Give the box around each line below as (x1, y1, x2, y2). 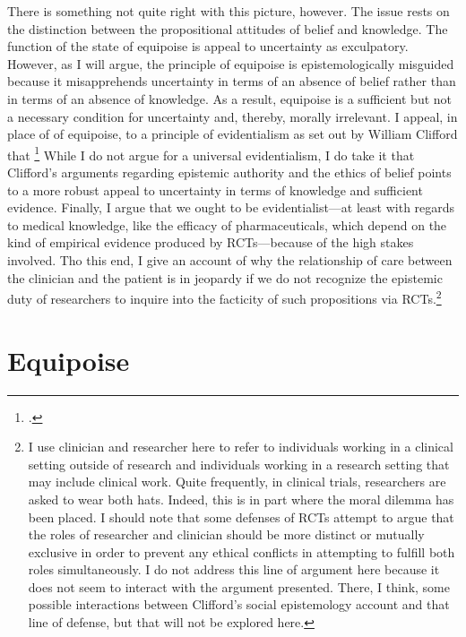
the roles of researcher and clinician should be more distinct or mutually (28, 525, 425, 544)
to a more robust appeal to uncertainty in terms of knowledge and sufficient (7, 180, 423, 199)
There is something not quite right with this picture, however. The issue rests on (7, 2, 450, 20)
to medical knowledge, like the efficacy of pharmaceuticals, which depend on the (7, 215, 447, 234)
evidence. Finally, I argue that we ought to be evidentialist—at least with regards (7, 198, 455, 217)
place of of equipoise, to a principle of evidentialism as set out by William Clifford (7, 125, 458, 143)
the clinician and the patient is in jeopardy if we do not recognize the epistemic (7, 268, 443, 287)
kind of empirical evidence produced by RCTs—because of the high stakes (7, 233, 414, 252)
